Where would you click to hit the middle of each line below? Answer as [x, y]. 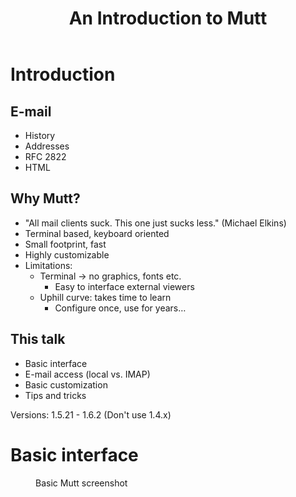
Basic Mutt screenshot [81, 483]
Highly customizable [67, 254]
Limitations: [48, 265]
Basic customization [66, 384]
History [40, 135]
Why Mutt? [45, 198]
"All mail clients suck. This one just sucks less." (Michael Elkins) [155, 223]
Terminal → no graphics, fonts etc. [110, 276]
